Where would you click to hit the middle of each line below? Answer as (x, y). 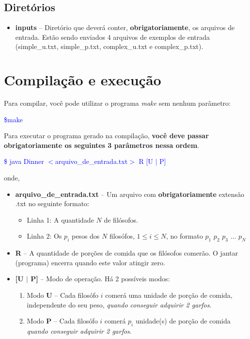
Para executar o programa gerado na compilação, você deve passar (106, 136)
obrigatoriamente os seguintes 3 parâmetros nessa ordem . (102, 145)
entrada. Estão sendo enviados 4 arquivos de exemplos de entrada (113, 37)
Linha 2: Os (44, 236)
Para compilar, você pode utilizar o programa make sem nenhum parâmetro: (117, 103)
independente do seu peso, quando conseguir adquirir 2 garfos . (119, 304)
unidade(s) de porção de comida (183, 321)
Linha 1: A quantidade (60, 219)
